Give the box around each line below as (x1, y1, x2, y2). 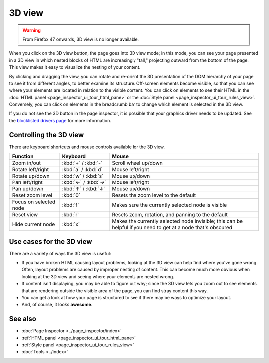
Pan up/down (12, 185, 44, 192)
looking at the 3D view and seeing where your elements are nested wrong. (21, 273, 174, 279)
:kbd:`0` (62, 192, 81, 199)
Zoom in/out (12, 160, 41, 167)
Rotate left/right (12, 166, 49, 173)
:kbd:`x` (62, 221, 80, 228)
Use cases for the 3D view (9, 237, 92, 246)
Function (12, 153, 34, 160)
